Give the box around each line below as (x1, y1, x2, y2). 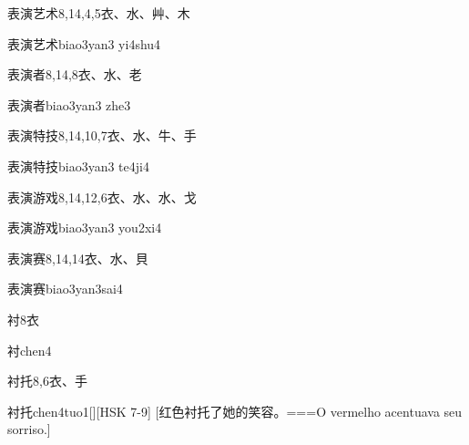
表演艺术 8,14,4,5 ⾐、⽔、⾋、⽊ (7, 4, 190, 22)
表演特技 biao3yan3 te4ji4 (7, 156, 149, 175)
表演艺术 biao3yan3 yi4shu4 (7, 34, 161, 53)
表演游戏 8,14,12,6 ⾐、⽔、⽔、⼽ (7, 187, 197, 206)
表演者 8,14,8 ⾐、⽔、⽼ (7, 65, 142, 84)
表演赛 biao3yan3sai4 (7, 279, 123, 298)
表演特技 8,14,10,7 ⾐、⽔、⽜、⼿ (7, 126, 197, 145)
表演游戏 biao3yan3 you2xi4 (7, 218, 162, 237)
